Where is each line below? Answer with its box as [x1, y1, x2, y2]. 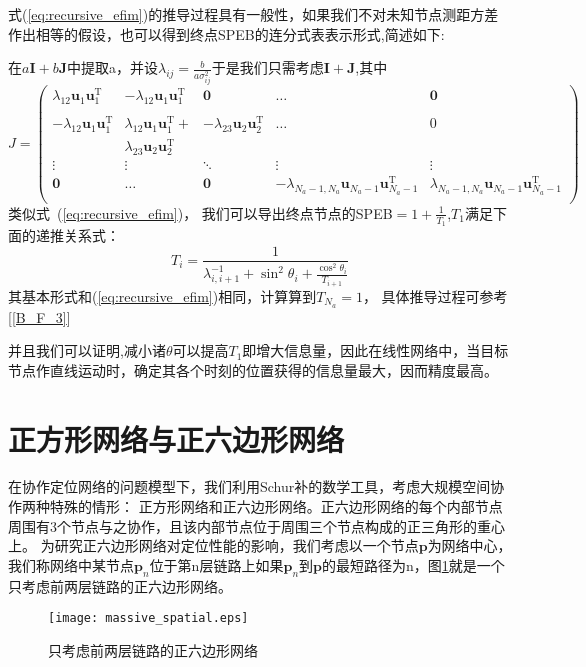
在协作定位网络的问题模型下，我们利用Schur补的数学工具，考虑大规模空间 [8, 476, 491, 497]
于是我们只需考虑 [211, 57, 324, 78]
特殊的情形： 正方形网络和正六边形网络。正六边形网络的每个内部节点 [49, 496, 503, 517]
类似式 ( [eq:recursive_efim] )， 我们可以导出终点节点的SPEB [8, 202, 393, 223]
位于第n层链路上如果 [149, 554, 284, 575]
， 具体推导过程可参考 [362, 285, 508, 306]
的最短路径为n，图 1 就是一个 [322, 554, 505, 575]
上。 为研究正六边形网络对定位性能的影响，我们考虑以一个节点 [8, 535, 419, 556]
